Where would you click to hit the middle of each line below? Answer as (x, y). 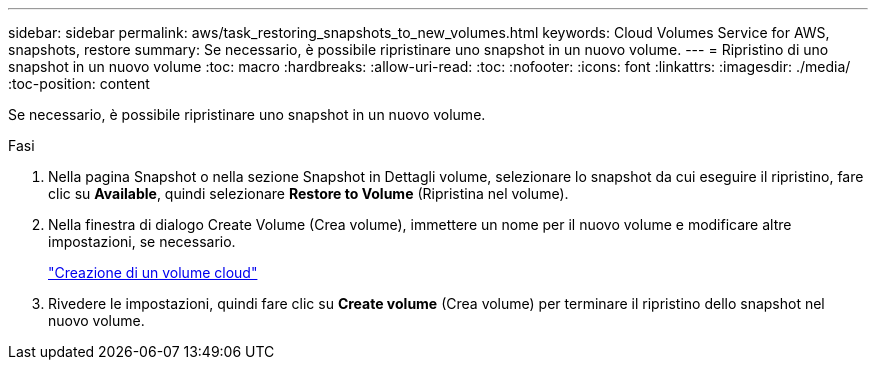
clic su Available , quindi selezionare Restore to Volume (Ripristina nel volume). (308, 193)
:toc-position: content (79, 83)
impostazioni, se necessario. (142, 241)
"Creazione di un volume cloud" (153, 272)
